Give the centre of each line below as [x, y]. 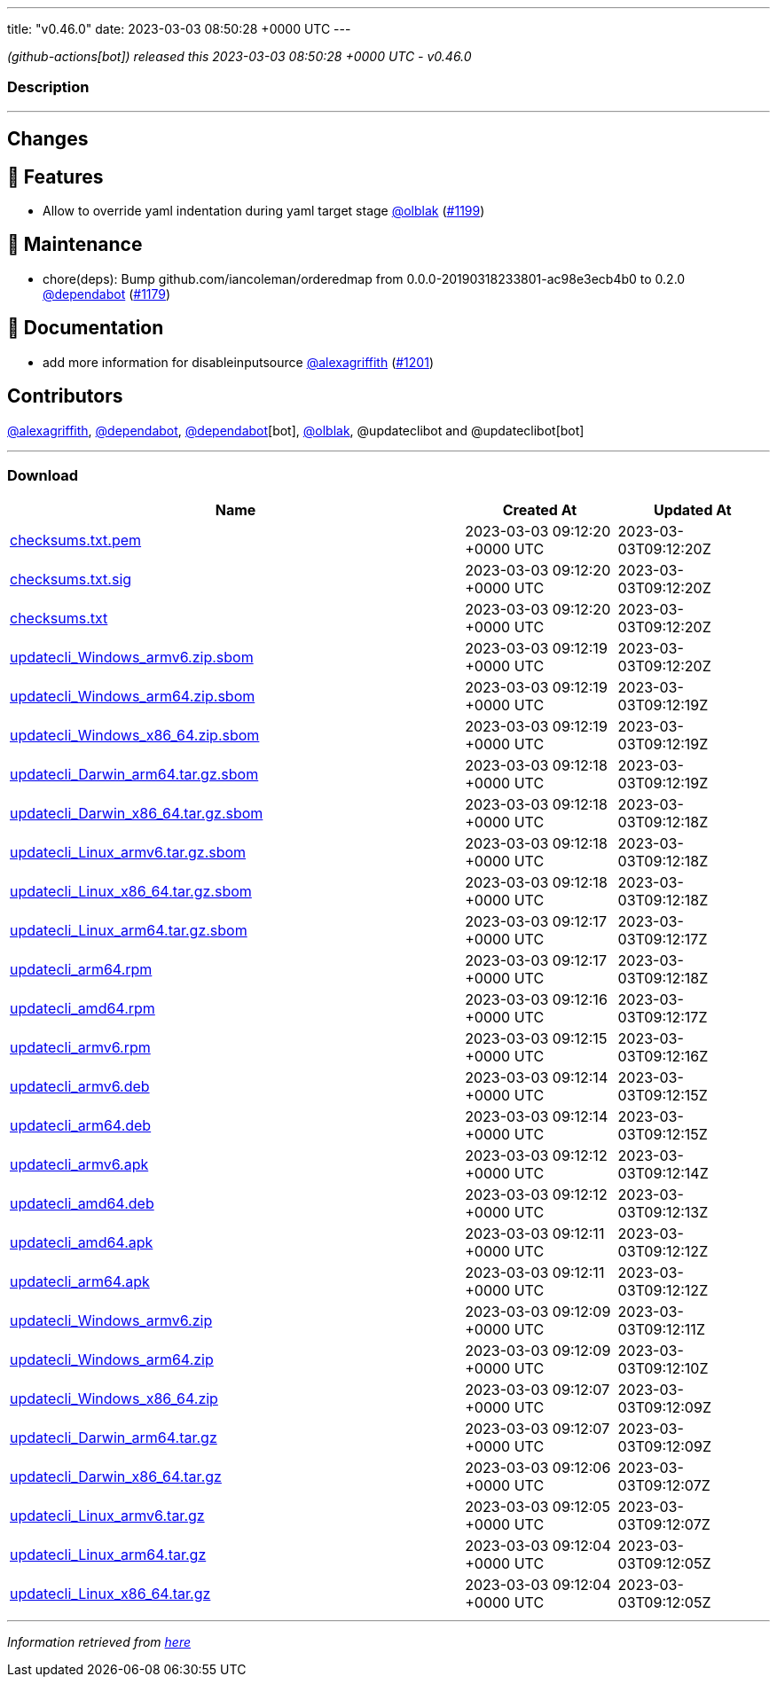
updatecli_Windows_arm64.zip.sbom [133, 697]
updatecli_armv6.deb [80, 1087]
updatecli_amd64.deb [82, 1204]
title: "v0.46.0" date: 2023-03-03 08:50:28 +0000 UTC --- [179, 29]
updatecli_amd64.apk [82, 1243]
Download [43, 475]
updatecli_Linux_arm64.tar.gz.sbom [129, 931]
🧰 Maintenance [75, 245]
